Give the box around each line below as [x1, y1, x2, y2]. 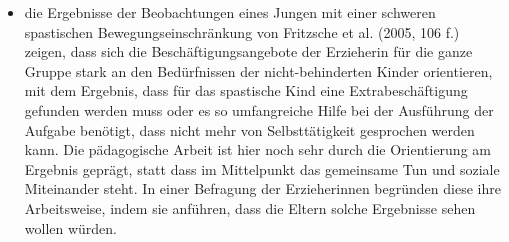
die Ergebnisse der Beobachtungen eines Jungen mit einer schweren [24, 2, 436, 22]
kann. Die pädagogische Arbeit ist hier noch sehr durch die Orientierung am [24, 139, 491, 160]
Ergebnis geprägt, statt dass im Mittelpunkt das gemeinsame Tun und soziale [24, 158, 500, 179]
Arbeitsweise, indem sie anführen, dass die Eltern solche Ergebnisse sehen [24, 197, 476, 218]
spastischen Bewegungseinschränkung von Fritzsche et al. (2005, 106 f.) [24, 21, 460, 42]
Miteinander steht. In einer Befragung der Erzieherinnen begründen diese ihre [24, 178, 501, 199]
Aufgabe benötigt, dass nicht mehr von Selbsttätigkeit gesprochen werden [24, 119, 475, 140]
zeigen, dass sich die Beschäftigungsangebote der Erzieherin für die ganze [24, 41, 473, 62]
